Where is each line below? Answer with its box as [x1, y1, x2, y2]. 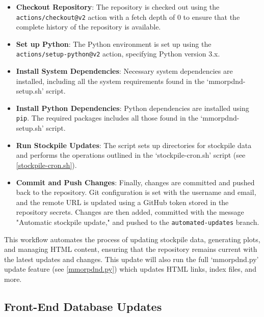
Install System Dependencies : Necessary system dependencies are [16, 66, 233, 76]
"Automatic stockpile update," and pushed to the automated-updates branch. [16, 216, 259, 227]
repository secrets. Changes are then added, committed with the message [16, 207, 244, 217]
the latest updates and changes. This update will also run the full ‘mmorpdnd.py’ [4, 253, 259, 264]
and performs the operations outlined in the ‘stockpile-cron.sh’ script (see [16, 150, 246, 160]
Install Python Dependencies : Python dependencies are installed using [16, 102, 249, 113]
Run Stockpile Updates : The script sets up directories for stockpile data [16, 139, 252, 150]
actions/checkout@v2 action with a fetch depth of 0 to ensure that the [16, 11, 240, 22]
